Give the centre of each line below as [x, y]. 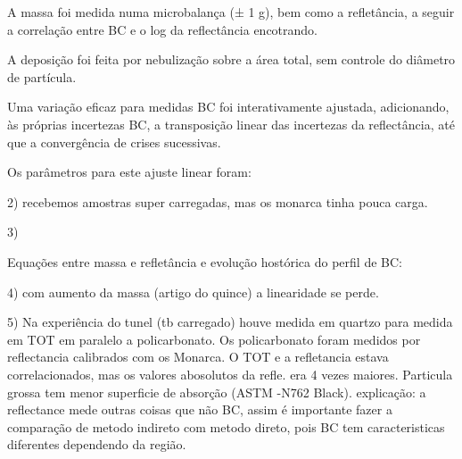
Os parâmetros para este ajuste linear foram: [129, 172]
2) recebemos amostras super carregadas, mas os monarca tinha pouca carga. [218, 201]
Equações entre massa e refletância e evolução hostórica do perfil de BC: [205, 261]
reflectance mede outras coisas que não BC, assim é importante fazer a [200, 409]
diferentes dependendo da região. [97, 444]
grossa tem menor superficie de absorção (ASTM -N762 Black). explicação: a [217, 392]
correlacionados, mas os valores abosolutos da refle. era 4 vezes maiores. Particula [230, 374]
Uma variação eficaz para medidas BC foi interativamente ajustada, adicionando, [228, 107]
